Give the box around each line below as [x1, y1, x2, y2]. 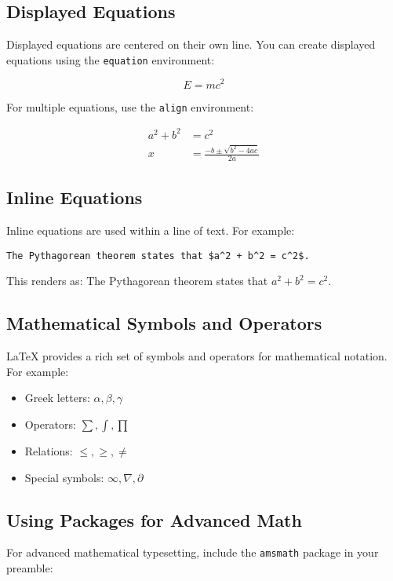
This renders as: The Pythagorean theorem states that [6, 272, 268, 289]
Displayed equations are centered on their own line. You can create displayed [6, 36, 376, 53]
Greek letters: [24, 389, 90, 406]
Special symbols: [24, 469, 104, 485]
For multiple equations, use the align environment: [6, 98, 254, 115]
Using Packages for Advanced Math [6, 507, 302, 532]
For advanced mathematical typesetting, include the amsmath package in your [6, 544, 379, 561]
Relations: [24, 442, 73, 459]
